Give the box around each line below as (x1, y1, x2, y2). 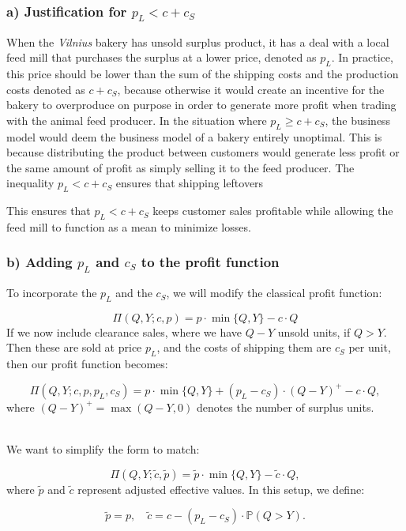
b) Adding (6, 252, 73, 272)
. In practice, (331, 49, 393, 66)
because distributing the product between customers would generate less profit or (6, 144, 400, 160)
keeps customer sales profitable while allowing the (152, 202, 393, 219)
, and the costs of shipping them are (156, 339, 332, 356)
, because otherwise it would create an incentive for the (117, 81, 385, 97)
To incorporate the (6, 284, 97, 301)
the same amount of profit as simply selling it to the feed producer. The (6, 159, 355, 175)
